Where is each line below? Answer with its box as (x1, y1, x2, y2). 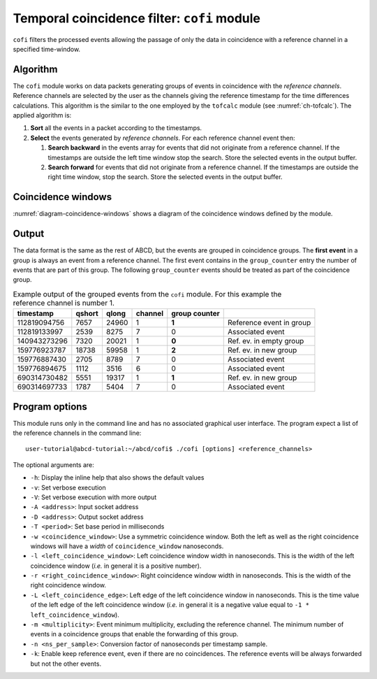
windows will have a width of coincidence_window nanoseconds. (30, 542, 224, 550)
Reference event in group (228, 318, 311, 328)
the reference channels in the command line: (13, 429, 142, 437)
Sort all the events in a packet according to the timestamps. (30, 124, 202, 132)
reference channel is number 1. (13, 298, 115, 308)
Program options (13, 401, 87, 413)
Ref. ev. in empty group (228, 336, 304, 346)
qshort (75, 308, 99, 318)
